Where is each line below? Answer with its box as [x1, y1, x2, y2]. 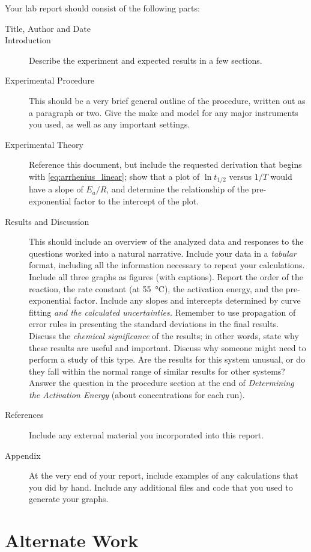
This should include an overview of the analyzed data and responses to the [29, 235, 304, 248]
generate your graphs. [29, 492, 109, 505]
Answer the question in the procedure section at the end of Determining [29, 376, 294, 389]
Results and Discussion [5, 215, 89, 227]
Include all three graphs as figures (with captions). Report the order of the [29, 270, 303, 283]
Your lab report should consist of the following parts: [5, 2, 200, 14]
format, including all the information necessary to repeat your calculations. [29, 259, 305, 271]
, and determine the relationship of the [106, 183, 249, 195]
